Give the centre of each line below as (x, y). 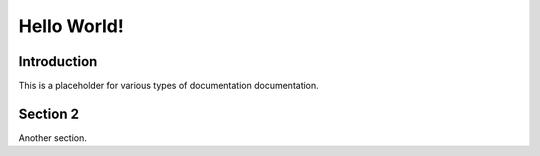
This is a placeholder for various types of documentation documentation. (168, 86)
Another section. (52, 137)
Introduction (58, 61)
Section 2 (49, 113)
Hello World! (71, 26)
